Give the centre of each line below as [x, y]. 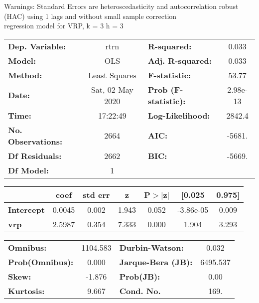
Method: [25, 75]
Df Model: [28, 170]
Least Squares [112, 75]
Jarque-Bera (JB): [156, 262]
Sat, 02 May [112, 89]
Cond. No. [140, 291]
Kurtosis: [26, 291]
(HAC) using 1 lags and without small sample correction [90, 16]
